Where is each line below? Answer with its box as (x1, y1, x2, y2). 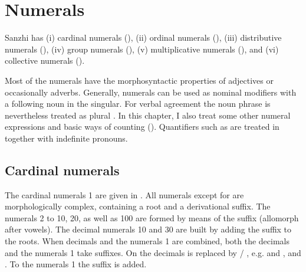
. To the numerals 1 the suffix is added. (5, 258, 147, 270)
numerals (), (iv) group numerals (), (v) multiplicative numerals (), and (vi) (5, 42, 279, 55)
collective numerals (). (5, 54, 85, 67)
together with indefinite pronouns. (5, 132, 128, 144)
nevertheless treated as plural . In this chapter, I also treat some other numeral (5, 109, 291, 121)
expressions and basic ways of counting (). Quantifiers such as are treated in (5, 120, 279, 133)
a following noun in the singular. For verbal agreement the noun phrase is (5, 97, 271, 110)
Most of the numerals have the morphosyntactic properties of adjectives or (5, 74, 274, 86)
